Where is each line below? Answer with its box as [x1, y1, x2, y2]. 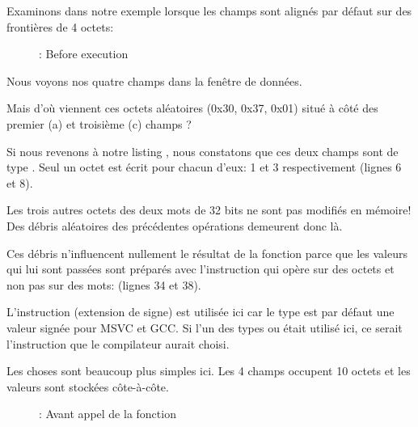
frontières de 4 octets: [6, 18, 114, 35]
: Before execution [39, 45, 129, 62]
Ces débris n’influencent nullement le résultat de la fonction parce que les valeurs [6, 244, 407, 261]
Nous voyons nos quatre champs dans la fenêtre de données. [6, 72, 302, 89]
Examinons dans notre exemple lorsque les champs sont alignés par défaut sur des [6, 2, 412, 19]
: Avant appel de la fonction [39, 405, 176, 422]
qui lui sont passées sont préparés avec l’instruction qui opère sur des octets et [6, 260, 395, 277]
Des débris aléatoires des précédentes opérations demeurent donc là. [6, 217, 343, 234]
